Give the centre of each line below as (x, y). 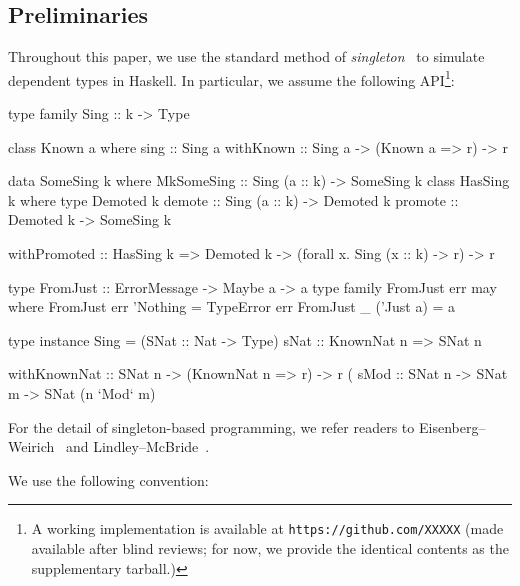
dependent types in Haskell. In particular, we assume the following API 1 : (231, 78)
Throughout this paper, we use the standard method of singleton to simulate (246, 56)
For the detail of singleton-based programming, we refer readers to (211, 426)
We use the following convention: (108, 479)
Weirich (31, 446)
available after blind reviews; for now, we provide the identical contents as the (270, 548)
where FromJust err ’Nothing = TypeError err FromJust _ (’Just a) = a (232, 306)
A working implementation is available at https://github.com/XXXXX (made (267, 528)
